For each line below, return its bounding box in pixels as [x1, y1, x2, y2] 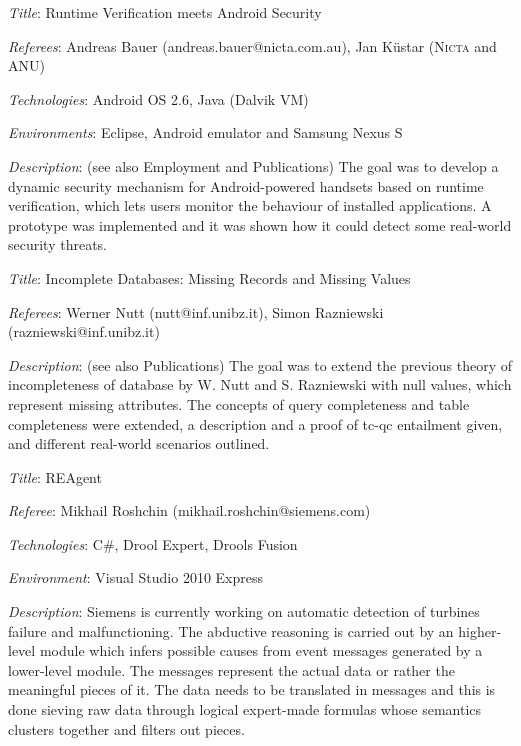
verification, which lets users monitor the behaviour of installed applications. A [8, 195, 492, 216]
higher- [458, 620, 502, 641]
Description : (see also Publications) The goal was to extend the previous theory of [8, 354, 512, 375]
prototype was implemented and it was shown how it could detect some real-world [8, 214, 512, 235]
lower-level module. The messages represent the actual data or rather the [8, 659, 455, 680]
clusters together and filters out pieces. [8, 718, 245, 739]
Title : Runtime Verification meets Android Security [8, 2, 322, 22]
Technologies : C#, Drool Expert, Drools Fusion [8, 533, 298, 554]
